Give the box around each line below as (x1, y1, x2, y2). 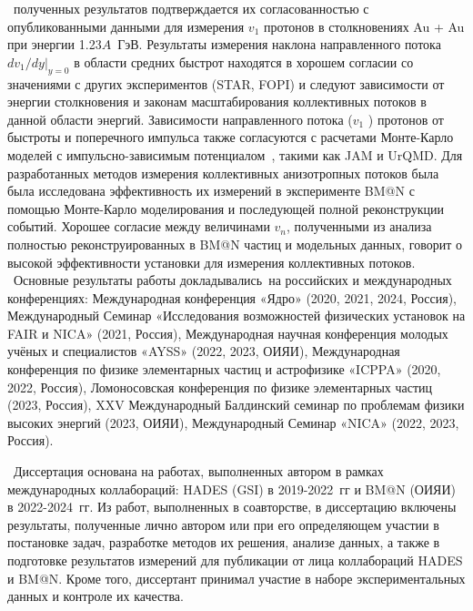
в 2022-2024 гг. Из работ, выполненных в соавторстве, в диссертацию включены (7, 497, 457, 516)
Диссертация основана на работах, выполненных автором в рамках (13, 462, 384, 481)
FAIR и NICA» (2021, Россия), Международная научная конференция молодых (7, 323, 448, 342)
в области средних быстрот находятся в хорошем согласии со (74, 52, 414, 71)
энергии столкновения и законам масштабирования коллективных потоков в (7, 92, 427, 111)
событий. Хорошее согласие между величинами (7, 217, 270, 236)
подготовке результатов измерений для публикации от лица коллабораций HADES (7, 551, 463, 570)
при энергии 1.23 (7, 35, 102, 54)
